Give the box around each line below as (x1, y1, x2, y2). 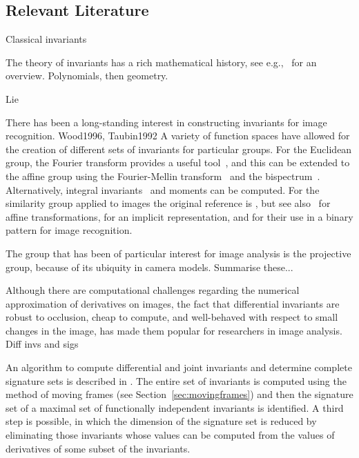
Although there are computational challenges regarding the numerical (6, 283, 300, 297)
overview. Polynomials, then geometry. (6, 68, 168, 83)
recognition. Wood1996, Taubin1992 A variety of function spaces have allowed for (6, 128, 350, 143)
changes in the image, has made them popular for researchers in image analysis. (6, 323, 342, 337)
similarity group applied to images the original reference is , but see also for (6, 196, 331, 210)
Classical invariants (6, 32, 87, 46)
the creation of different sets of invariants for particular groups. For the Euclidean (6, 141, 352, 156)
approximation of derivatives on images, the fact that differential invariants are (6, 296, 340, 310)
